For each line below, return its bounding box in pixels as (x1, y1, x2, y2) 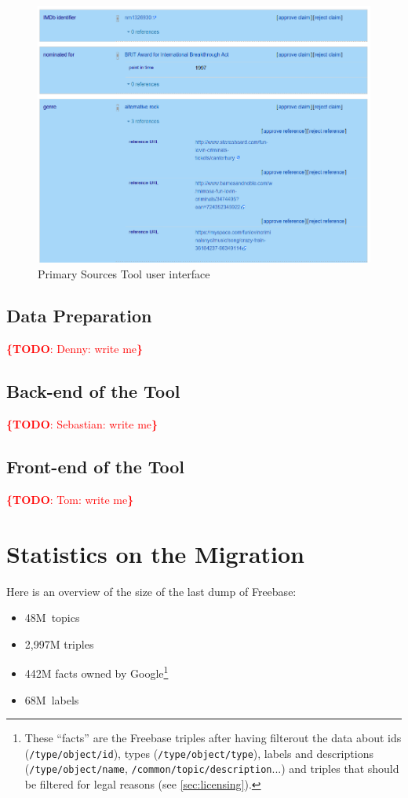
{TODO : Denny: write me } (6, 340, 144, 357)
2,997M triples (24, 635, 94, 652)
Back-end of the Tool (6, 379, 180, 403)
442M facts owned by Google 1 (24, 663, 169, 682)
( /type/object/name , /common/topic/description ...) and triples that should (24, 760, 399, 777)
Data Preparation (6, 303, 152, 328)
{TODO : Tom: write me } (6, 491, 134, 507)
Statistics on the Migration (6, 537, 304, 569)
